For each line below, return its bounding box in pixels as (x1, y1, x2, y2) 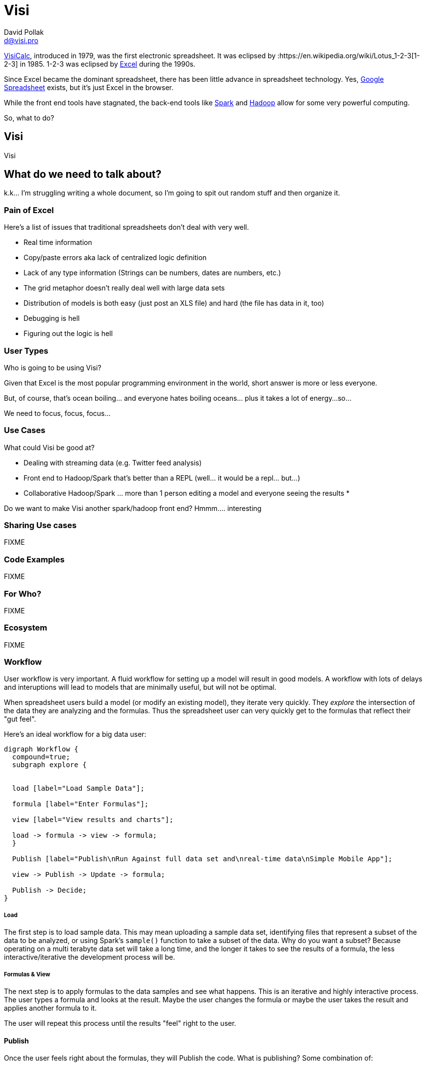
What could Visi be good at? (4, 443, 95, 452)
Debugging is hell (24, 314, 80, 323)
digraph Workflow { (4, 745, 78, 753)
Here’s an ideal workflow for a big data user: (4, 730, 147, 739)
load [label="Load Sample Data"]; (12, 784, 145, 793)
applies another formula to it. (4, 1004, 97, 1012)
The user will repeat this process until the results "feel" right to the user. (4, 1019, 236, 1027)
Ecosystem (4, 623, 48, 633)
